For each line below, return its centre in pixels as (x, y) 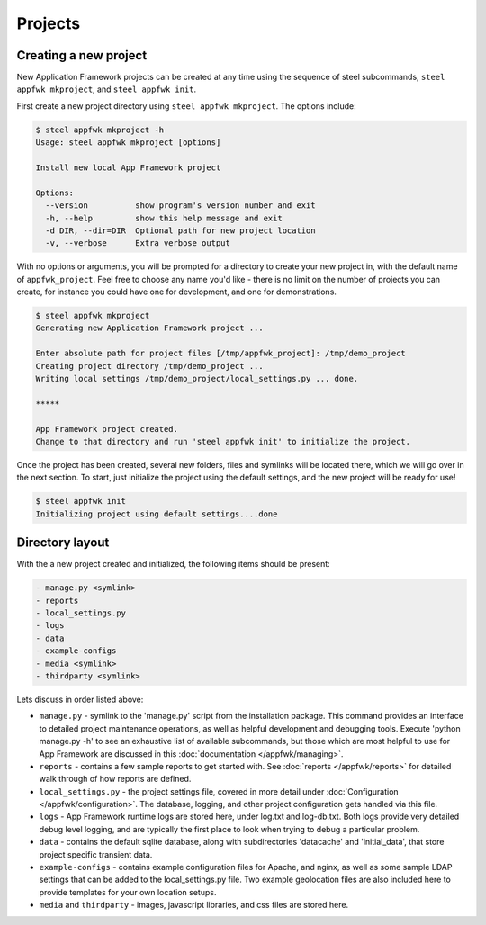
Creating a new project (82, 55)
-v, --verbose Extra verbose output (138, 243)
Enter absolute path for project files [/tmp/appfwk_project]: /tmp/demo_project (221, 354)
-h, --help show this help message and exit (164, 218)
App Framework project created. (107, 429)
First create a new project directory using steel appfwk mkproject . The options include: (187, 106)
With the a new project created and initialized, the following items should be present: (173, 564)
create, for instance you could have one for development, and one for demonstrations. (177, 292)
